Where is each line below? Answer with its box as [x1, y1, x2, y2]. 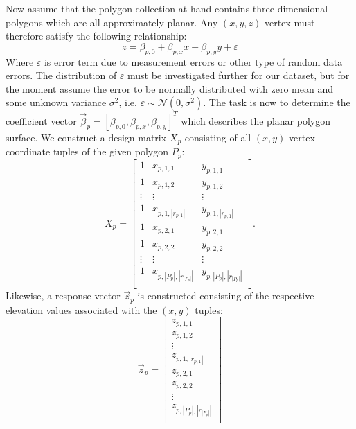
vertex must [264, 15, 315, 29]
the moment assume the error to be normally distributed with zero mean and [6, 81, 333, 96]
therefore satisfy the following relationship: [6, 28, 187, 43]
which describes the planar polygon [181, 113, 330, 128]
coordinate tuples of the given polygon [6, 144, 169, 159]
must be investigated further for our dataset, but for [127, 68, 350, 82]
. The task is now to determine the [203, 95, 350, 110]
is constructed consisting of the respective [137, 288, 314, 303]
